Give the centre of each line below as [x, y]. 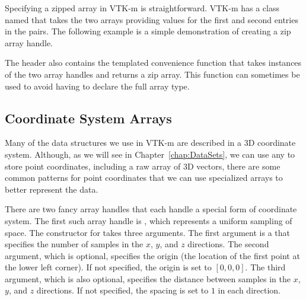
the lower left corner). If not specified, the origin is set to [108, 267]
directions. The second [228, 244]
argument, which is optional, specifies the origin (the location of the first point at [152, 255]
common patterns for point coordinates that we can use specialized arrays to [144, 178]
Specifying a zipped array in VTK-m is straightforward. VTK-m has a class [142, 8]
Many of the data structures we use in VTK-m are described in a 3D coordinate [150, 143]
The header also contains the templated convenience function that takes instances [153, 63]
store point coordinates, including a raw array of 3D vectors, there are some [143, 166]
